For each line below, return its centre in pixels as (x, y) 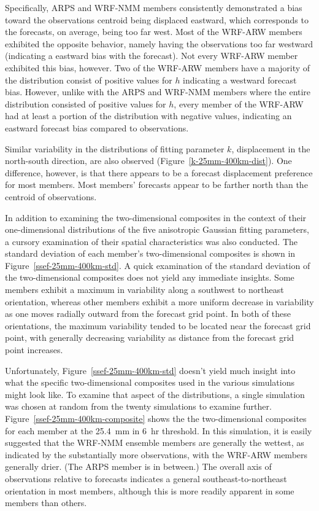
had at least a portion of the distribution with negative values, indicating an (148, 116)
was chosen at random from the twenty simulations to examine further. (138, 406)
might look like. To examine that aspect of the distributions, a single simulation (155, 394)
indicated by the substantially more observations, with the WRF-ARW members (156, 454)
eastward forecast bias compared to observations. (97, 127)
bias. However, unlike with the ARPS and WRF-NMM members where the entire (158, 92)
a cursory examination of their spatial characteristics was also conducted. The (152, 241)
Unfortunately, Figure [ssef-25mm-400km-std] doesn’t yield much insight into (150, 370)
